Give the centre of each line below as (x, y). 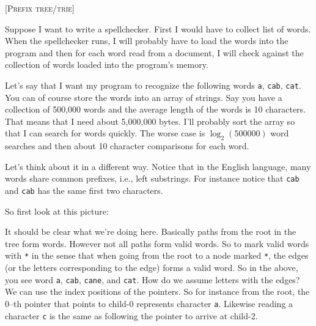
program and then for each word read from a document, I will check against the (154, 52)
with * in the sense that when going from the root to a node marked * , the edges (157, 255)
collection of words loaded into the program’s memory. (107, 65)
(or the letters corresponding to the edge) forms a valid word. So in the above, (152, 268)
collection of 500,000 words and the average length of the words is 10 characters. (156, 109)
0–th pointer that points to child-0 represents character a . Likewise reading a (149, 303)
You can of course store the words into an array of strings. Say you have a (144, 97)
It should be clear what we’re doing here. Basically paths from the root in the (151, 232)
